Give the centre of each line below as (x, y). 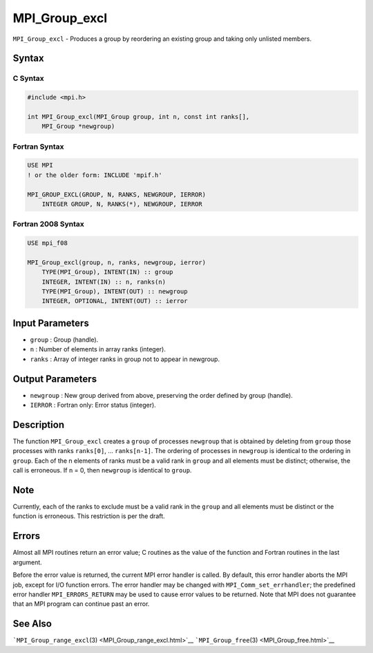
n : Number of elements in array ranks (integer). (98, 349)
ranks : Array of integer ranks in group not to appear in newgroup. (125, 359)
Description (39, 424)
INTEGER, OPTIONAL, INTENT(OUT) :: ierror (115, 301)
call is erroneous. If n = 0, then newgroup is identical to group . (102, 470)
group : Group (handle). (64, 340)
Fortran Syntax (38, 147)
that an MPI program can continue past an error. (81, 604)
